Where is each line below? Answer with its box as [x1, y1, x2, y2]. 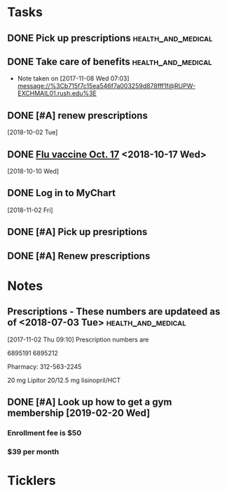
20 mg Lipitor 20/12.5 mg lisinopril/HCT [7, 376, 121, 384]
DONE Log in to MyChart [7, 187, 116, 199]
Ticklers [7, 473, 56, 489]
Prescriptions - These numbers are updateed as [7, 306, 221, 318]
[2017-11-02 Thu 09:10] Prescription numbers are [7, 335, 149, 344]
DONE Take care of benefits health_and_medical [7, 55, 212, 67]
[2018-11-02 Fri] [7, 206, 54, 214]
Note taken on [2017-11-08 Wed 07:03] [17, 74, 130, 83]
